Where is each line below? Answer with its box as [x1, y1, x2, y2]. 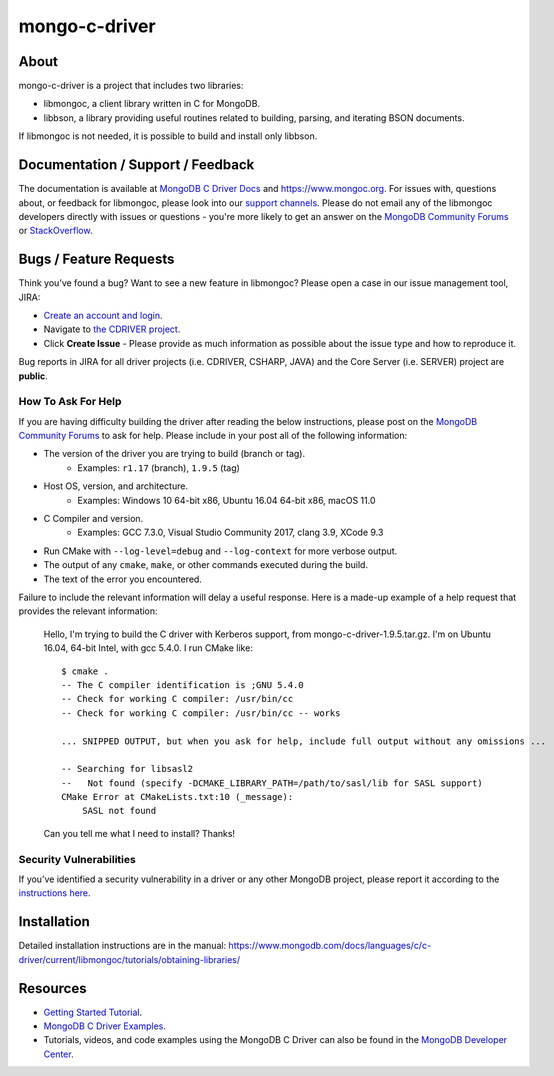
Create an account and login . [43, 310, 164, 321]
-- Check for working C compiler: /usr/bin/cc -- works [61, 707, 341, 719]
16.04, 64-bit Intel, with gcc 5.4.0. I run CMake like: [43, 642, 254, 654]
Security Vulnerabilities [18, 852, 137, 866]
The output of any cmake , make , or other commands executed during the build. [43, 559, 369, 571]
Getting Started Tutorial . [43, 1006, 143, 1018]
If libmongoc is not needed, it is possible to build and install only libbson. [18, 130, 318, 142]
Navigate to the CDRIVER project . [43, 323, 181, 335]
